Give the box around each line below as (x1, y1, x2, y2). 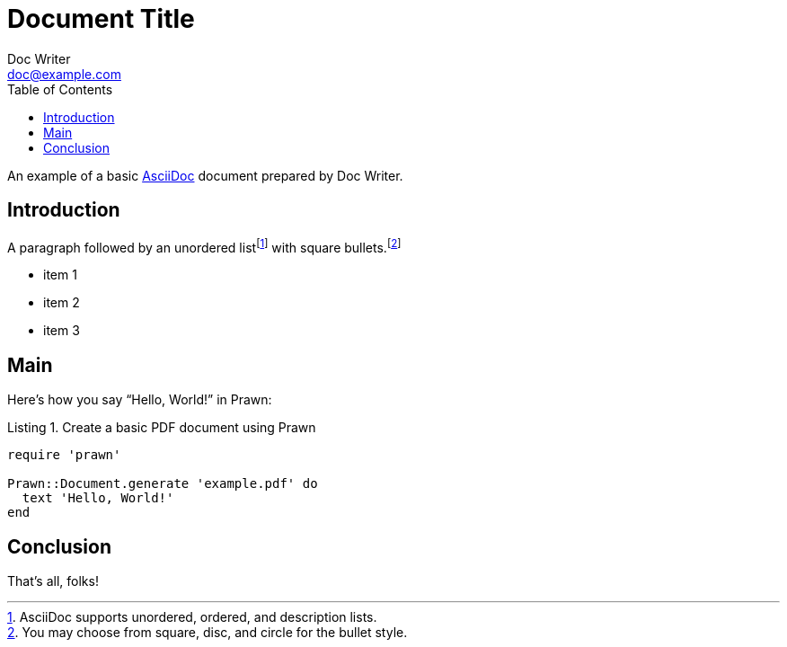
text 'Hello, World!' (22, 491, 174, 506)
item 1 (43, 267, 77, 283)
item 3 (43, 323, 80, 339)
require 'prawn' (7, 448, 121, 463)
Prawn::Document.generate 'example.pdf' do (7, 476, 318, 492)
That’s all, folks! (7, 572, 99, 589)
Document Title (7, 4, 195, 34)
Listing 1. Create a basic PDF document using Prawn (7, 420, 316, 436)
